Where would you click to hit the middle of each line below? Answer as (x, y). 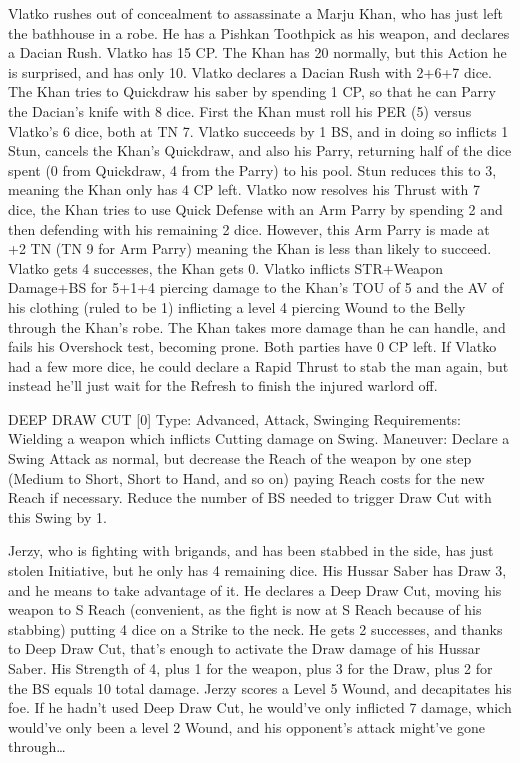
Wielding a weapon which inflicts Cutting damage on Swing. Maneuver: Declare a (259, 438)
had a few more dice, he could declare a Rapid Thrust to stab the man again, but (258, 365)
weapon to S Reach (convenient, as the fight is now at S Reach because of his (245, 609)
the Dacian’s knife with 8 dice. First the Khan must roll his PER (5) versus (240, 110)
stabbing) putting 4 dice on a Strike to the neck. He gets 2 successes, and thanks (255, 628)
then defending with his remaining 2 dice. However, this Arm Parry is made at (249, 228)
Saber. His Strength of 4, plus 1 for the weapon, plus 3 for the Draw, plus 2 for (250, 668)
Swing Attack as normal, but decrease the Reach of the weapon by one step (240, 458)
